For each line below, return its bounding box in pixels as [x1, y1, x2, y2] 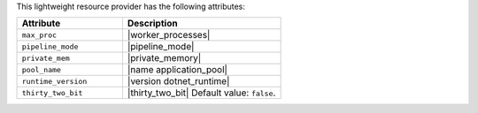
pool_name [21, 64, 62, 74]
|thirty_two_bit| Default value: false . [127, 87, 276, 99]
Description [127, 18, 178, 30]
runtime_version [21, 76, 88, 86]
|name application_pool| [127, 64, 227, 76]
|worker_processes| [127, 29, 211, 41]
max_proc [21, 30, 58, 40]
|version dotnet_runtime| [127, 75, 230, 87]
